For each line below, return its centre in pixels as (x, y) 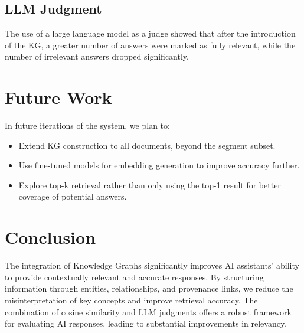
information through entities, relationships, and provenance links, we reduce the (149, 288)
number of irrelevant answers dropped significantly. (97, 56)
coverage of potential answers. (73, 196)
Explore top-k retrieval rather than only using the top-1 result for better (150, 185)
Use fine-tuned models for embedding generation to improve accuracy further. (159, 165)
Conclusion (50, 237)
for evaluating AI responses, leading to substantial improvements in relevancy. (146, 323)
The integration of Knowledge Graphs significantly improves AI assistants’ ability (152, 265)
